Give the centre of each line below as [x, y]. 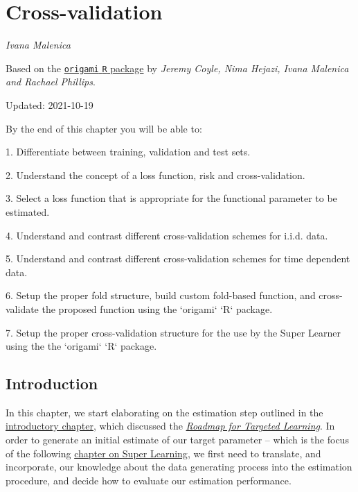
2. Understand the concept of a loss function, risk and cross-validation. [155, 175]
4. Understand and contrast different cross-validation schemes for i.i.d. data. [167, 235]
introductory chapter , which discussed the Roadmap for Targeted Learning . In [170, 426]
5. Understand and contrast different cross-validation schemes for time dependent [178, 258]
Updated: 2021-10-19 [50, 104]
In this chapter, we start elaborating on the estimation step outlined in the [164, 412]
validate [22, 308]
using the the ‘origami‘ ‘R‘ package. [81, 346]
